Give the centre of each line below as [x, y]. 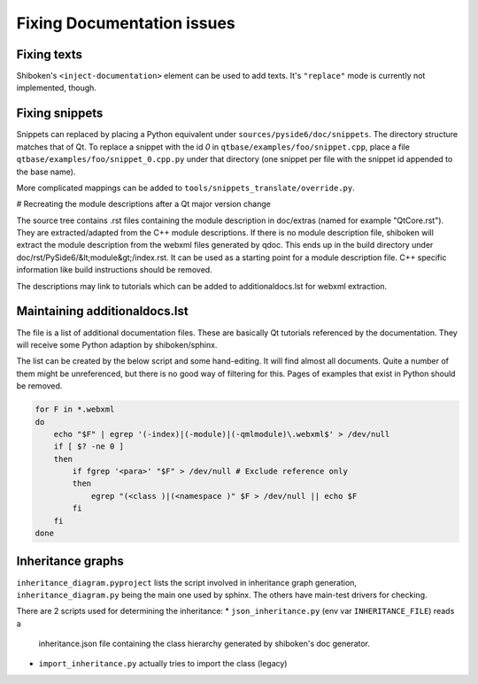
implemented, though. [57, 88]
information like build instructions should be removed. [114, 270]
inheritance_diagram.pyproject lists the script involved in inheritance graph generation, [187, 582]
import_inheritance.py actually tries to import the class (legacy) [163, 664]
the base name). [46, 172]
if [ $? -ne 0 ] [89, 446]
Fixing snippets [60, 114]
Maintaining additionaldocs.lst [103, 311]
